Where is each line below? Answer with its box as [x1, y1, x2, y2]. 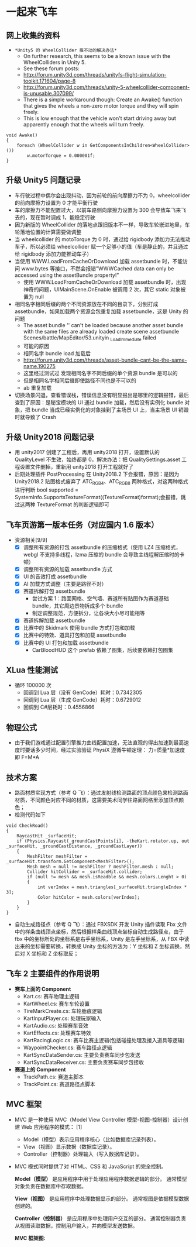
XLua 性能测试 [6, 665, 59, 675]
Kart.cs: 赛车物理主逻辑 [23, 992, 80, 999]
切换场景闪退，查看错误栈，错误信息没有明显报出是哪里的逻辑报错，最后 [14, 391, 189, 399]
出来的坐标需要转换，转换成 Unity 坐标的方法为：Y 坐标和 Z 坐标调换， [14, 943, 185, 950]
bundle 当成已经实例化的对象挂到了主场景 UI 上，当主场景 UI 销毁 [31, 406, 189, 413]
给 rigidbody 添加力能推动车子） [14, 250, 92, 257]
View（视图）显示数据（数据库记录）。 [23, 1143, 115, 1150]
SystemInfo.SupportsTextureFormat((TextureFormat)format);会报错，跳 [14, 494, 186, 501]
